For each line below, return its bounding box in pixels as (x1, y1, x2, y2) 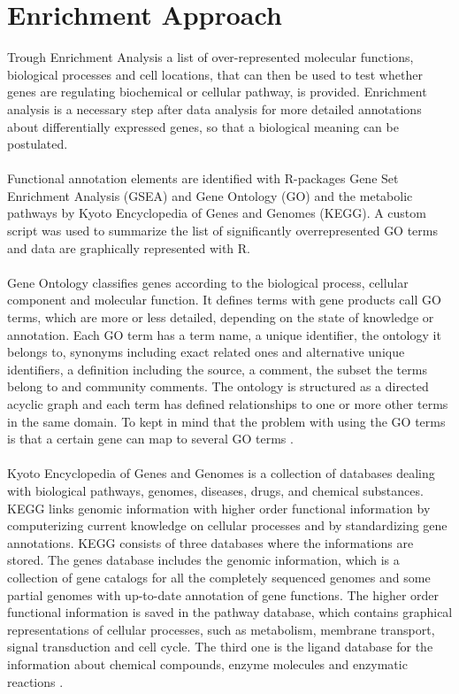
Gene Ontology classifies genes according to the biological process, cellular (7, 273, 409, 291)
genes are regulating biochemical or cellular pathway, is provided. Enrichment (7, 82, 427, 101)
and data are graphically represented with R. (7, 238, 251, 257)
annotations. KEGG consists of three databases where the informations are (7, 533, 414, 551)
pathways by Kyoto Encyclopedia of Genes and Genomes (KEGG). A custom (7, 204, 426, 222)
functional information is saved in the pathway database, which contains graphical (7, 603, 453, 621)
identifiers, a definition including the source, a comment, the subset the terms (7, 359, 427, 378)
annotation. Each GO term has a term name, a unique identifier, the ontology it (7, 325, 441, 343)
